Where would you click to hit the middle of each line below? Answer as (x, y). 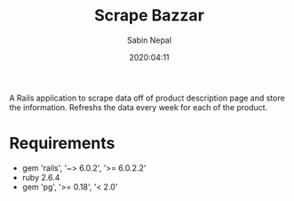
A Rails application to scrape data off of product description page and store (147, 98)
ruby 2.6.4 (41, 177)
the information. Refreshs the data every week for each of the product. (139, 107)
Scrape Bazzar (149, 16)
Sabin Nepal (149, 40)
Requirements (62, 144)
